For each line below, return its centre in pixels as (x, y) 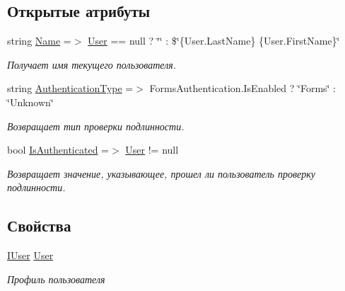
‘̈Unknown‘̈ (30, 102)
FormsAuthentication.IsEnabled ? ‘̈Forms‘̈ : (243, 88)
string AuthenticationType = (70, 88)
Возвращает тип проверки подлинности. (96, 126)
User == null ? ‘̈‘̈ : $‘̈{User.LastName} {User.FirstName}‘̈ (214, 41)
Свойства (39, 226)
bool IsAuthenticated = (58, 150)
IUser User (30, 255)
